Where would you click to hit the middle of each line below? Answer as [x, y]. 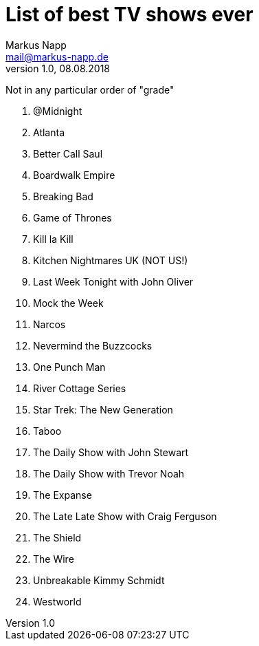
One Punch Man [69, 367]
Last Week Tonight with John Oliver [113, 281]
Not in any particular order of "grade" [90, 89]
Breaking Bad [63, 196]
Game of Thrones [72, 217]
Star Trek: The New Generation [103, 409]
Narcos [49, 324]
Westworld [57, 601]
